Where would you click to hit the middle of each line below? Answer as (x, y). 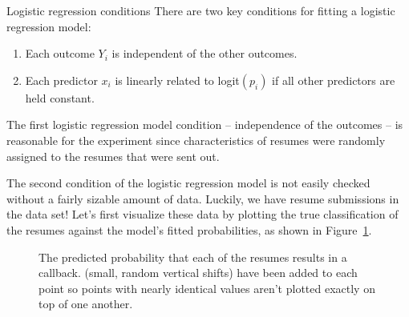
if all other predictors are (334, 80)
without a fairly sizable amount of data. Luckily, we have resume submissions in (203, 198)
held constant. (60, 97)
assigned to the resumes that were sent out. (113, 156)
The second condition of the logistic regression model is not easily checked (188, 183)
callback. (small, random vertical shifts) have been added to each (198, 273)
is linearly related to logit (177, 80)
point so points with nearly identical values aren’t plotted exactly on (207, 288)
